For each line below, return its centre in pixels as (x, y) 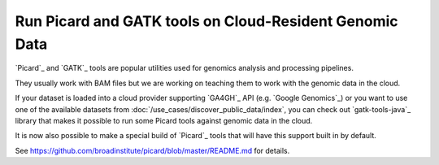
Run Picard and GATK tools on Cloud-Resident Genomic (206, 21)
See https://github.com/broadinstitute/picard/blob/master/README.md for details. (152, 150)
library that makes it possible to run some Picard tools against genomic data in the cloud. (164, 120)
